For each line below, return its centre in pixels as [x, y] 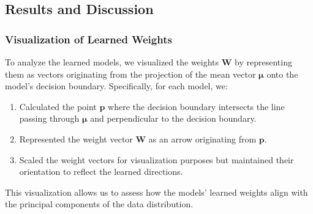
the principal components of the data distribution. [99, 204]
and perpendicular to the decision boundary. [173, 118]
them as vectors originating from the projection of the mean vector [130, 74]
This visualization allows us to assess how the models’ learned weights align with [156, 192]
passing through [49, 118]
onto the [282, 74]
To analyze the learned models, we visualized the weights [112, 62]
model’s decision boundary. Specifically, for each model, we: [116, 86]
